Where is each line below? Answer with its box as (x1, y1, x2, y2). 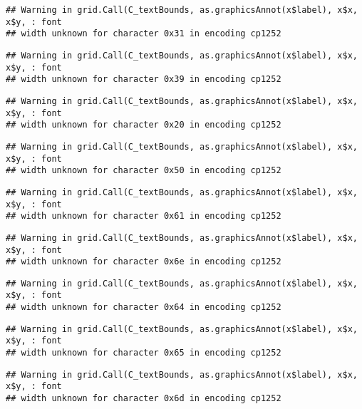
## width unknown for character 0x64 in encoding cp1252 (6, 302, 281, 313)
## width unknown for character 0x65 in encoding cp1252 (6, 348, 281, 358)
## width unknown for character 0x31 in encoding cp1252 (6, 29, 281, 39)
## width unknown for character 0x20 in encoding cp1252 (6, 120, 281, 130)
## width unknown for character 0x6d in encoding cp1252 (6, 393, 281, 404)
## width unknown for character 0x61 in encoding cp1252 (6, 211, 281, 222)
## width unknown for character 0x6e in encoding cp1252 (6, 257, 281, 267)
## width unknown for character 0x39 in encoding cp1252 (6, 74, 281, 85)
